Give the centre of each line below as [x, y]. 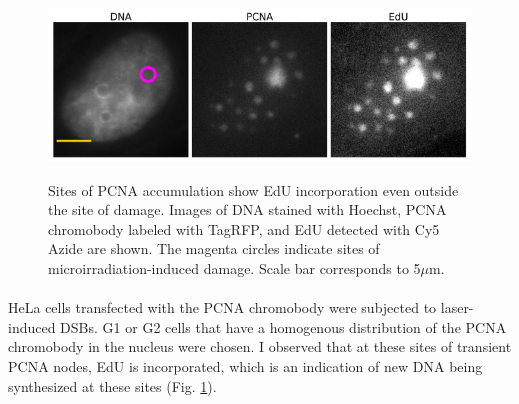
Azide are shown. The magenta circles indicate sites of [214, 248]
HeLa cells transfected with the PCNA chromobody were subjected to [222, 307]
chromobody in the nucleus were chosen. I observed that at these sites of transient [260, 346]
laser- [457, 307]
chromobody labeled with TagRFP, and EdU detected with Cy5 [244, 228]
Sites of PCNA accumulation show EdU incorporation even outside [253, 189]
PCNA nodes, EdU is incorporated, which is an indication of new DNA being [245, 365]
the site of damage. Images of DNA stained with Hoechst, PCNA [247, 209]
